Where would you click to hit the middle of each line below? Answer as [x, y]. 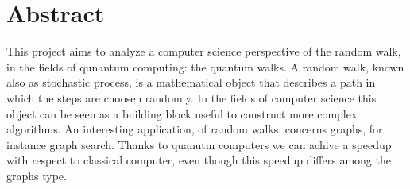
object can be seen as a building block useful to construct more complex [182, 113]
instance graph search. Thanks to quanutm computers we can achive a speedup [199, 144]
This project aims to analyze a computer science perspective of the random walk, [204, 51]
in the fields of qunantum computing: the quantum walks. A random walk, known [205, 66]
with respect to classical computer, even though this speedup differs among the [199, 160]
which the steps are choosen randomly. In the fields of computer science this [191, 97]
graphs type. [37, 175]
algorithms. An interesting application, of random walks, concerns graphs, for [195, 129]
